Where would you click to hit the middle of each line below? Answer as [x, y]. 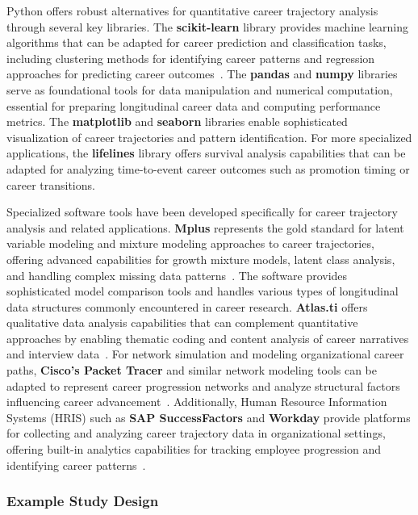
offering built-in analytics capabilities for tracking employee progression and [194, 449]
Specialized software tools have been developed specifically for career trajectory [202, 212]
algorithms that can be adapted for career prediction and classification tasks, [196, 42]
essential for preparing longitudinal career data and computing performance [194, 105]
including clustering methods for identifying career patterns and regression [191, 58]
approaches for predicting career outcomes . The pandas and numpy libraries [202, 74]
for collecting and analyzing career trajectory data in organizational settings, [196, 433]
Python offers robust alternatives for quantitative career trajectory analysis [192, 10]
